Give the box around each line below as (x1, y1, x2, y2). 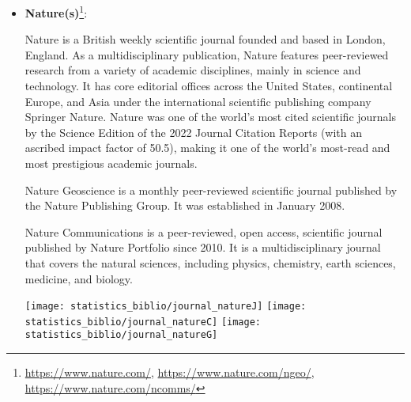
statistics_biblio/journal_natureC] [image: (25, 316, 261, 328)
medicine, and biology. (25, 270, 133, 286)
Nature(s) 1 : (25, 2, 88, 21)
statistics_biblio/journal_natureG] (25, 329, 218, 341)
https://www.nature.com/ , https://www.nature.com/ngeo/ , (25, 364, 315, 381)
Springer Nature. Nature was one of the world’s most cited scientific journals (25, 108, 397, 125)
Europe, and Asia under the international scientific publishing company (25, 93, 371, 109)
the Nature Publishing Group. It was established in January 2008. (25, 197, 345, 214)
